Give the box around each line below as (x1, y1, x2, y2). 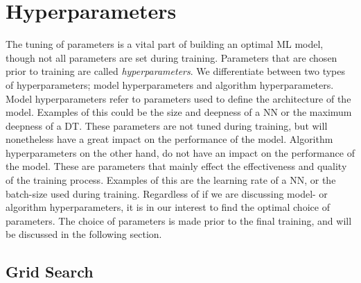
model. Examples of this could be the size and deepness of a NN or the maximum (6, 105, 352, 119)
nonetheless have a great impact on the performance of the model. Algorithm (6, 132, 333, 146)
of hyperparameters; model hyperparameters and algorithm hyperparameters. (6, 77, 334, 92)
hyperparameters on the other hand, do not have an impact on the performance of (6, 145, 355, 160)
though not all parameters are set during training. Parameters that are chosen (6, 50, 337, 65)
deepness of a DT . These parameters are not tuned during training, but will (6, 118, 328, 132)
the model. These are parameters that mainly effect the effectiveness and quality (6, 159, 347, 173)
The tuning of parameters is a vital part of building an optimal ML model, (6, 37, 324, 51)
